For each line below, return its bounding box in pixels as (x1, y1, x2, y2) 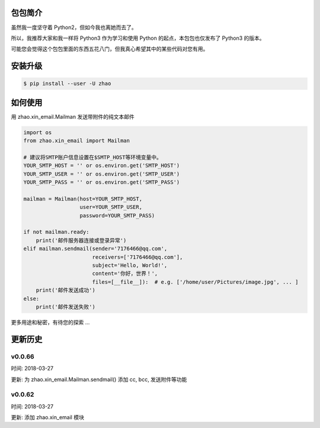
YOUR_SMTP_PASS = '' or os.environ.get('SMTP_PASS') (23, 179, 180, 186)
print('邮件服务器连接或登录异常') (36, 237, 127, 243)
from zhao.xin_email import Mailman (23, 137, 130, 144)
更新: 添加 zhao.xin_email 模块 (11, 414, 84, 421)
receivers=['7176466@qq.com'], (92, 253, 183, 261)
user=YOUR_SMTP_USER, (79, 204, 142, 211)
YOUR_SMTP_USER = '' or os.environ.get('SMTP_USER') (23, 170, 180, 177)
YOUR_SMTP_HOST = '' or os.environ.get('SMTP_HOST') (23, 162, 180, 169)
